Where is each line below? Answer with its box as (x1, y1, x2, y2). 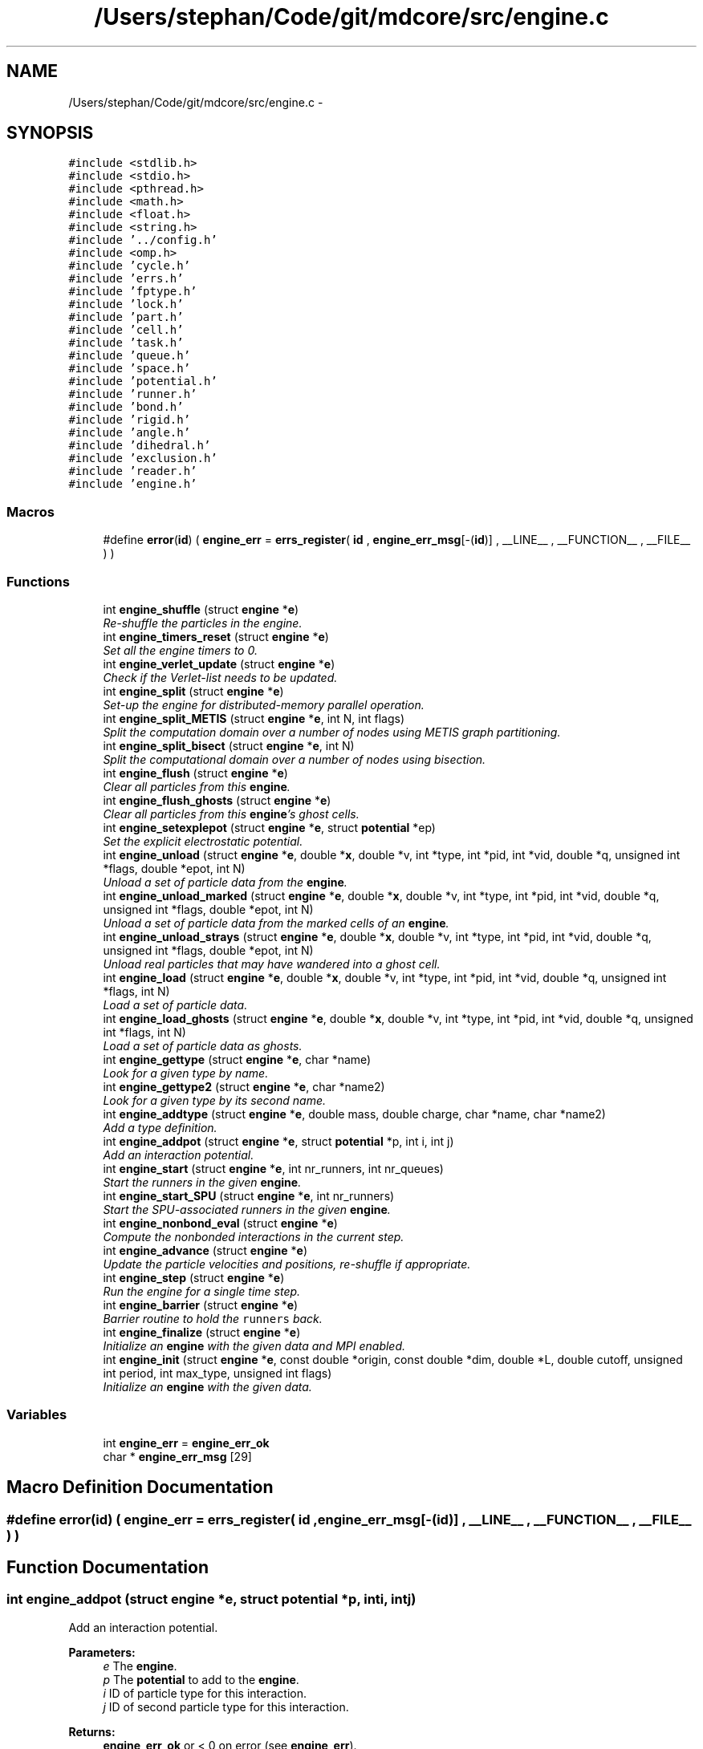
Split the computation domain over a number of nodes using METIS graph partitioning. (103, 724, 561, 739)
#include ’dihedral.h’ (68, 439, 211, 452)
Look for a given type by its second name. (103, 1093, 327, 1107)
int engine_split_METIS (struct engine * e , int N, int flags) (103, 711, 405, 725)
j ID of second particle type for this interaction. (103, 1699, 349, 1714)
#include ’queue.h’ (68, 349, 191, 363)
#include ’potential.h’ (68, 375, 217, 388)
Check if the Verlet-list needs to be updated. (103, 670, 338, 684)
